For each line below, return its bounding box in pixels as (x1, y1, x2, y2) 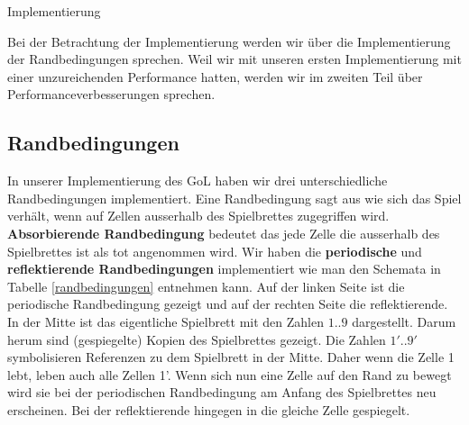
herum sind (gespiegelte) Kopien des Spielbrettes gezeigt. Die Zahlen (7, 330, 386, 348)
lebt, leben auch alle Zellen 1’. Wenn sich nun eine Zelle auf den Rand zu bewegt (7, 365, 452, 384)
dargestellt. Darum (352, 312, 456, 330)
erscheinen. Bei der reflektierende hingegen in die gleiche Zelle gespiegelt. (7, 400, 410, 419)
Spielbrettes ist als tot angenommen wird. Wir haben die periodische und (7, 241, 422, 260)
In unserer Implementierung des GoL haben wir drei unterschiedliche (7, 171, 388, 190)
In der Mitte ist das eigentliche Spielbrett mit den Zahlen (7, 312, 325, 330)
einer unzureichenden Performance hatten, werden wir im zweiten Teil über (7, 67, 423, 86)
